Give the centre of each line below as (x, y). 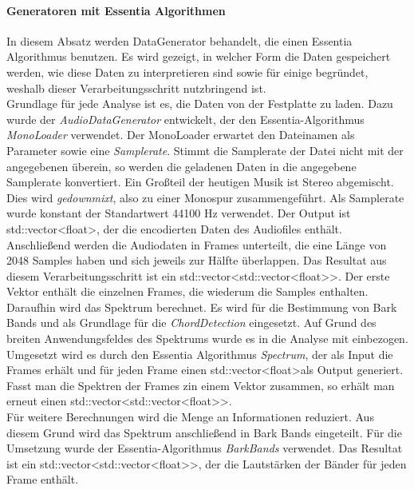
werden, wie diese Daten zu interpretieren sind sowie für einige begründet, (187, 72)
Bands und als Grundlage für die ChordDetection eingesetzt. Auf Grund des (191, 323)
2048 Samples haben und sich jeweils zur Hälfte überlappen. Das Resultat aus (197, 260)
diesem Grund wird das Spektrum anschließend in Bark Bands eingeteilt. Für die (204, 432)
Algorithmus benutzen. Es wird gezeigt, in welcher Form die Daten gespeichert (199, 56)
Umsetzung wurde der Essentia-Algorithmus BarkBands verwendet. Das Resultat (205, 448)
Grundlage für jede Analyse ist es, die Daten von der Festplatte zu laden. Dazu (200, 104)
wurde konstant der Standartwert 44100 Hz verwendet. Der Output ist (179, 213)
